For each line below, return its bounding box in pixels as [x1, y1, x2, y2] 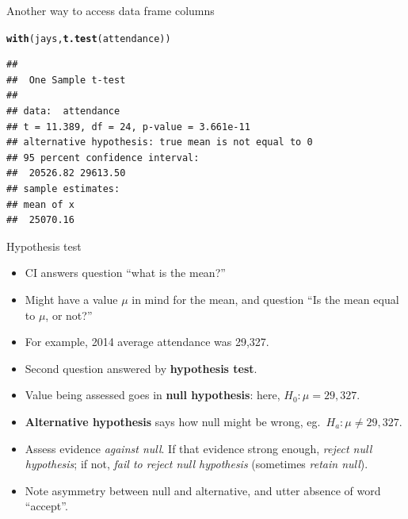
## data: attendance [6, 106, 120, 117]
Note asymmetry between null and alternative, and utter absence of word [25, 482, 381, 498]
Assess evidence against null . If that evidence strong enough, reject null [25, 440, 372, 456]
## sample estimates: [6, 183, 120, 194]
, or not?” [45, 306, 93, 323]
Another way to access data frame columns [6, 2, 215, 18]
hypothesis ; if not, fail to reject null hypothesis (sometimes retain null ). [25, 456, 368, 472]
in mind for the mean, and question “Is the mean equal [132, 290, 399, 307]
